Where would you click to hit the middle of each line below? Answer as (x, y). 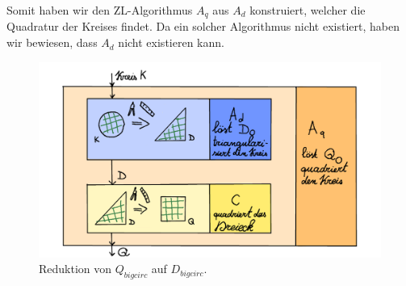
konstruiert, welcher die (308, 10)
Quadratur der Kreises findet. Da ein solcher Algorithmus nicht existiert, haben (203, 26)
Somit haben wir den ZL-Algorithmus (100, 10)
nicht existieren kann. (171, 42)
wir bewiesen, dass (52, 42)
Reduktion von (75, 269)
